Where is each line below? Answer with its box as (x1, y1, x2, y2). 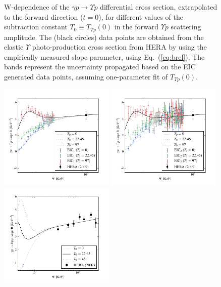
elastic (4, 42, 24, 52)
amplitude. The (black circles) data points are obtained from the (4, 31, 204, 42)
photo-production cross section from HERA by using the (32, 42, 207, 52)
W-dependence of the (4, 2, 70, 12)
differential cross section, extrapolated (100, 2, 217, 12)
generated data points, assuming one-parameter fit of (4, 71, 168, 82)
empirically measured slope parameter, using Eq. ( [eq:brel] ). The (4, 51, 205, 62)
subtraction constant (4, 21, 68, 32)
